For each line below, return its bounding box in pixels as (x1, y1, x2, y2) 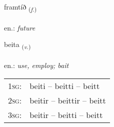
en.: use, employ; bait (4, 60, 69, 70)
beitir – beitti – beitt (29, 108, 103, 120)
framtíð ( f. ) (4, 1, 37, 13)
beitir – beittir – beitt (29, 94, 106, 106)
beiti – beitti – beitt (29, 79, 100, 91)
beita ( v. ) (4, 39, 31, 51)
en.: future (4, 22, 35, 32)
